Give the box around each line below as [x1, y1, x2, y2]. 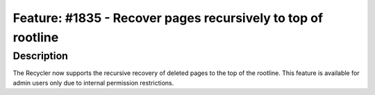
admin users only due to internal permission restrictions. [12, 78, 174, 87]
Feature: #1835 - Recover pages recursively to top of [12, 10, 323, 25]
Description [12, 50, 69, 62]
